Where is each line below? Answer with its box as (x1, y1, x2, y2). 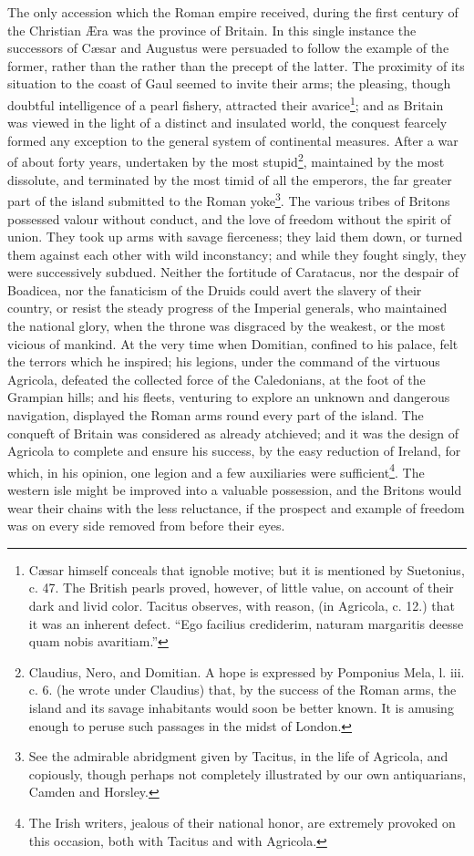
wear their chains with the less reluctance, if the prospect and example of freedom (7, 498, 465, 517)
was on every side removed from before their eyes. (7, 516, 285, 535)
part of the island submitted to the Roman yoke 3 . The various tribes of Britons (7, 189, 450, 210)
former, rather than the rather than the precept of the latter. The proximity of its (7, 56, 465, 75)
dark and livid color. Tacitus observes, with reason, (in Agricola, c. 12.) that (28, 596, 455, 615)
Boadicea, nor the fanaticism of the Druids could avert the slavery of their (7, 280, 422, 299)
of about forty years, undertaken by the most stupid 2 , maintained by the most (7, 150, 445, 171)
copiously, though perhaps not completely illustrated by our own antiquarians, (28, 764, 467, 783)
